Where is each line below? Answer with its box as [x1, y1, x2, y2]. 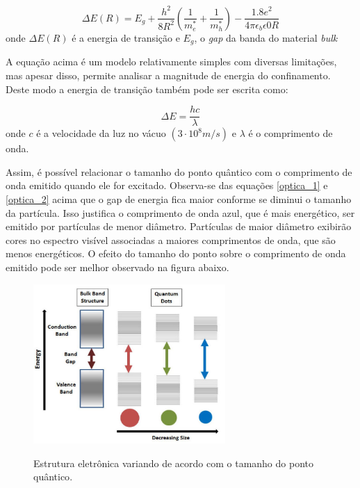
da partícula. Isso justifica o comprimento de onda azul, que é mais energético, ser [6, 205, 355, 220]
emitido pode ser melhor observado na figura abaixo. [6, 260, 229, 275]
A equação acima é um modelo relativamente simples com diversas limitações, [6, 54, 337, 69]
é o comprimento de [248, 126, 333, 140]
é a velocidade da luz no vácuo [36, 126, 166, 140]
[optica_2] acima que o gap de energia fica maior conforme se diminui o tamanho [6, 192, 352, 206]
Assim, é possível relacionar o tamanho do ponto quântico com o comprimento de [6, 164, 352, 179]
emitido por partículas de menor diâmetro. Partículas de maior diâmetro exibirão [6, 219, 352, 234]
